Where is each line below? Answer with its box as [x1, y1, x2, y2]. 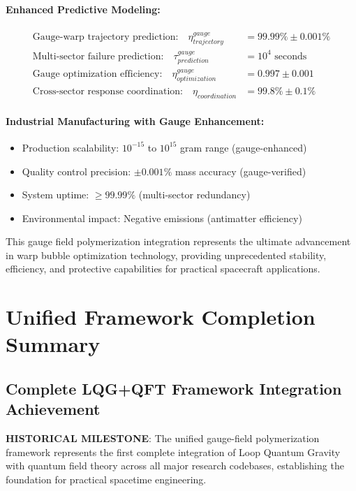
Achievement [6, 398, 101, 420]
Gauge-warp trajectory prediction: [32, 32, 179, 43]
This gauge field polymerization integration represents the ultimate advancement [6, 234, 351, 249]
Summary [6, 330, 101, 358]
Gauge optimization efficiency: [32, 69, 163, 80]
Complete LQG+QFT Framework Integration [6, 378, 342, 400]
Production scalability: [22, 140, 119, 154]
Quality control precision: [22, 163, 131, 178]
